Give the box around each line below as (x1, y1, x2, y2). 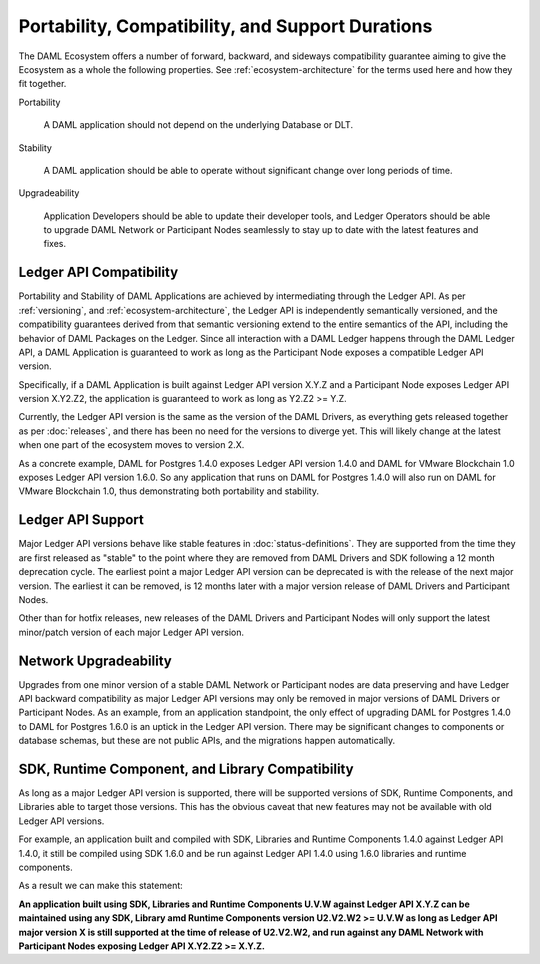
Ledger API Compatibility (18, 264, 179, 281)
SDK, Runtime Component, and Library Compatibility (18, 760, 354, 777)
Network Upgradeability (18, 652, 172, 669)
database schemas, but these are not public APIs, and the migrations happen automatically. (18, 735, 396, 747)
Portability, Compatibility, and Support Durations (18, 15, 433, 37)
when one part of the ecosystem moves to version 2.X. (18, 439, 245, 451)
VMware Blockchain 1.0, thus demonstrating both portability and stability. (18, 485, 320, 497)
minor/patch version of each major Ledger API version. (18, 626, 245, 638)
